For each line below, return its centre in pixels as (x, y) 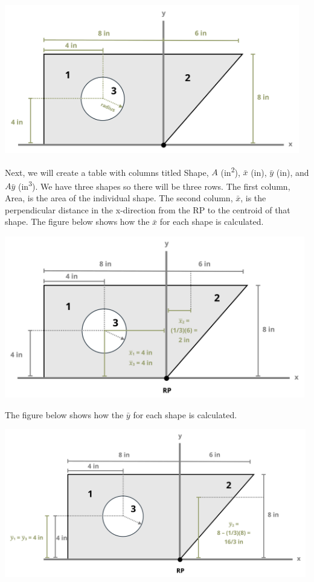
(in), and (293, 172)
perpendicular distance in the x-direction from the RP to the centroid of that (148, 209)
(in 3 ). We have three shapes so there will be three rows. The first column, (154, 185)
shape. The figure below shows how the (77, 221)
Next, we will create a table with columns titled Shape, (107, 172)
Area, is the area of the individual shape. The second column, (119, 198)
